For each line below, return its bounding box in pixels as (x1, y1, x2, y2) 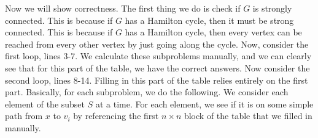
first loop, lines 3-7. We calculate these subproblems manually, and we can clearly (5, 49, 312, 62)
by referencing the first (73, 109, 159, 122)
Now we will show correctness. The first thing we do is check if (5, 2, 241, 14)
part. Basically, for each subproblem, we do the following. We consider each (5, 85, 289, 98)
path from (5, 109, 43, 122)
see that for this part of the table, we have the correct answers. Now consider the (5, 61, 310, 74)
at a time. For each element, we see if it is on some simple (95, 97, 314, 110)
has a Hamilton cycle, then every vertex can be (125, 26, 302, 38)
